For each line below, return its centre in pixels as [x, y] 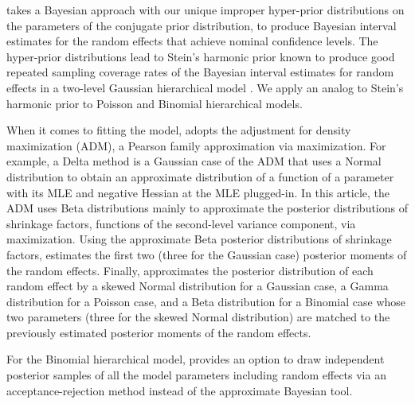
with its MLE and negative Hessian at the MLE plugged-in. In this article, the [198, 192]
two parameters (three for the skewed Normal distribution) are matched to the [198, 317]
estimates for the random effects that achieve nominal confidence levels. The [192, 41]
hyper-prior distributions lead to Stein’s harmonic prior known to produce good [201, 56]
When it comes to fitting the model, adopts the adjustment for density [179, 130]
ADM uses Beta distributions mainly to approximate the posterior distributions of [207, 208]
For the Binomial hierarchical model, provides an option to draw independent [196, 359]
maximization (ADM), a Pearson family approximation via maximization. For [196, 145]
